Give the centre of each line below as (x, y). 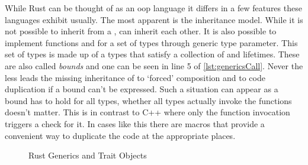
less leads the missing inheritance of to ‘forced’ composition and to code (135, 77)
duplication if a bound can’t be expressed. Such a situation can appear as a (142, 89)
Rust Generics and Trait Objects (88, 155)
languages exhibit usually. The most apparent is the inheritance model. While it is (154, 19)
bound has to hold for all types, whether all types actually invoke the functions (148, 100)
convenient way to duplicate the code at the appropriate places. (120, 135)
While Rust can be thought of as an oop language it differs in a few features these (153, 8)
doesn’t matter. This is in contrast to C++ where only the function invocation (147, 112)
